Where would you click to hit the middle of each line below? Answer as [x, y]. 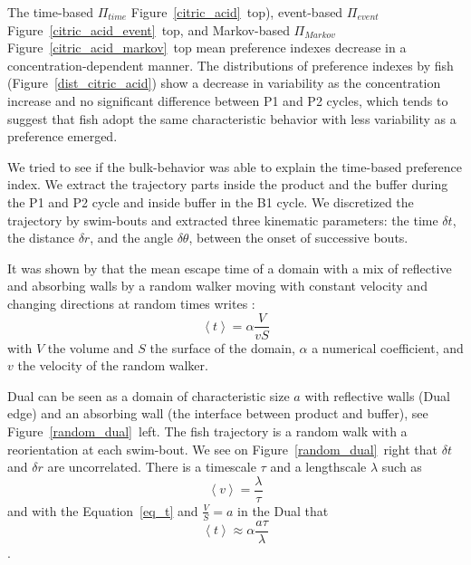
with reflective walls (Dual [377, 395]
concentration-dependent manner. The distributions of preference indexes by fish [231, 65]
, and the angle [131, 238]
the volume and [91, 347]
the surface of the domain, [222, 347]
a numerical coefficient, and [388, 347]
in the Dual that [283, 510]
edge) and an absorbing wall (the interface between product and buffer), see [218, 413]
